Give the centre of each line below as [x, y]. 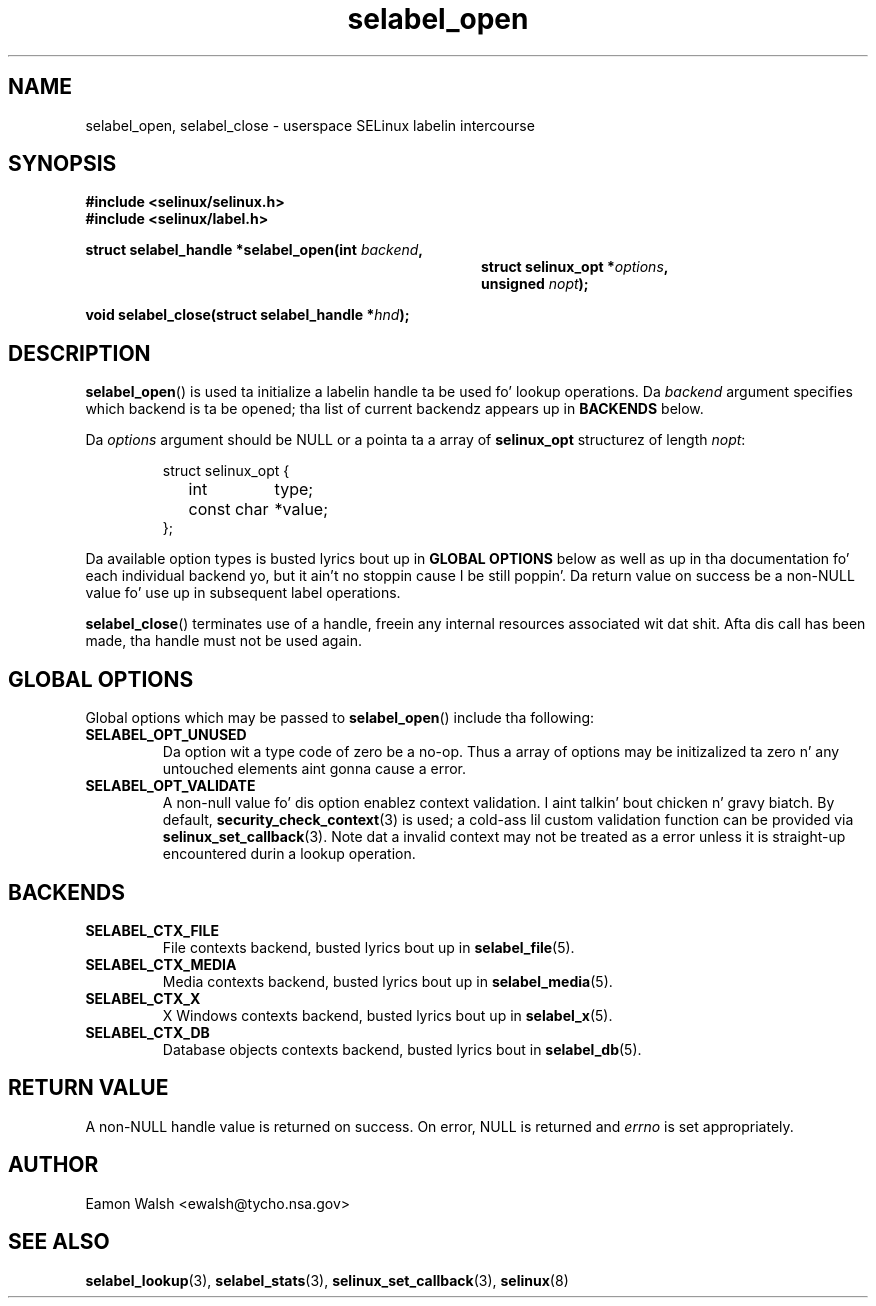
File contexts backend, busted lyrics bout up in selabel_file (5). [368, 947]
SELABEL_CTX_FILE [152, 930]
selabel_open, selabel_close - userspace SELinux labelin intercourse [310, 125]
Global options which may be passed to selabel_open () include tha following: [340, 718]
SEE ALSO [59, 1242]
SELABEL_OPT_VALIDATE [170, 786]
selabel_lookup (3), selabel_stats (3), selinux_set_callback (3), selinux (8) [327, 1280]
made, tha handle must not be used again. [223, 641]
